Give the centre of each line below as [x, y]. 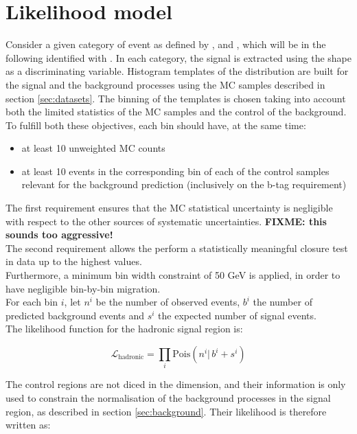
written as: [28, 425]
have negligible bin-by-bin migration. [83, 288]
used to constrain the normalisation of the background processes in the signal [168, 397]
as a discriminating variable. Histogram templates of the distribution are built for [177, 71]
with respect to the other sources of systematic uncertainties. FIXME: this [166, 221]
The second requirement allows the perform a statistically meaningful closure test [177, 248]
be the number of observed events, [168, 302]
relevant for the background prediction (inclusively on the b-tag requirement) [184, 184]
